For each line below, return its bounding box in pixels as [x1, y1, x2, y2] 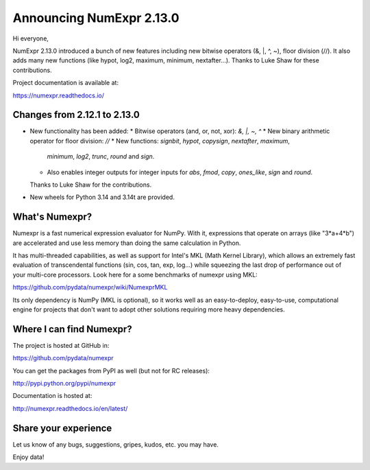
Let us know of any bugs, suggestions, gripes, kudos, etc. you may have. [12, 440, 219, 449]
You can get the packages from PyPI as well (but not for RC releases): [12, 366, 210, 375]
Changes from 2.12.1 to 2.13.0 [12, 109, 140, 121]
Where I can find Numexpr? [12, 323, 133, 335]
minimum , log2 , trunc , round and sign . [47, 152, 155, 161]
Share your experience [12, 422, 112, 434]
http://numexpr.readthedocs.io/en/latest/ [12, 404, 128, 412]
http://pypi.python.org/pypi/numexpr [12, 379, 116, 388]
